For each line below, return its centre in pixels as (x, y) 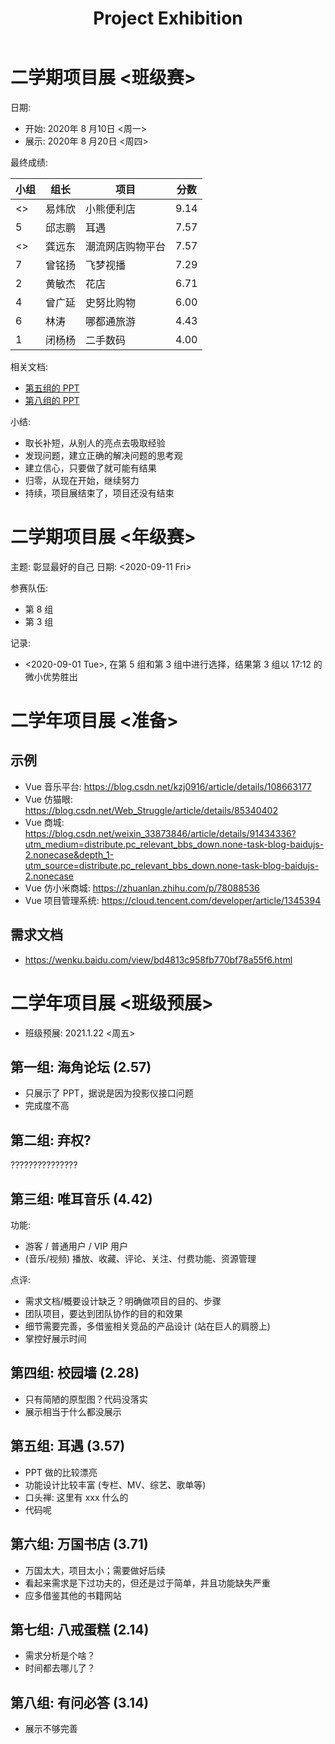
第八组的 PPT (52, 400)
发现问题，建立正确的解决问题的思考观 (103, 455)
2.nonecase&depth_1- (69, 854)
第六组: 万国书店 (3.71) (79, 1544)
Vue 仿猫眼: (48, 799)
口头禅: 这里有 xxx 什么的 (76, 1497)
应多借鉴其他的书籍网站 (73, 1595)
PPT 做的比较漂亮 (61, 1472)
